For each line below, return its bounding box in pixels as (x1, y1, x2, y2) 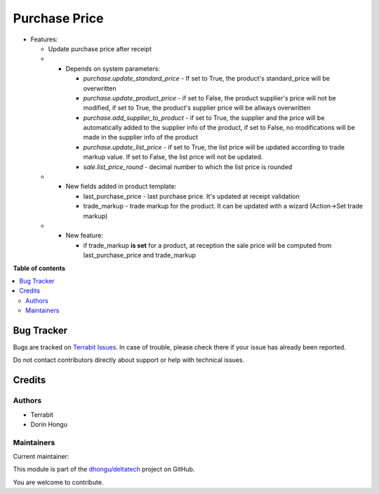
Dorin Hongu (30, 420, 68, 428)
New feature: (65, 232, 103, 240)
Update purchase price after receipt (48, 44, 152, 53)
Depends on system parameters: (65, 64, 161, 73)
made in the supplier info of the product (83, 133, 198, 142)
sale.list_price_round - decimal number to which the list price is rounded (83, 162, 293, 171)
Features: (30, 35, 58, 44)
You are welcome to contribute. (13, 478, 104, 486)
